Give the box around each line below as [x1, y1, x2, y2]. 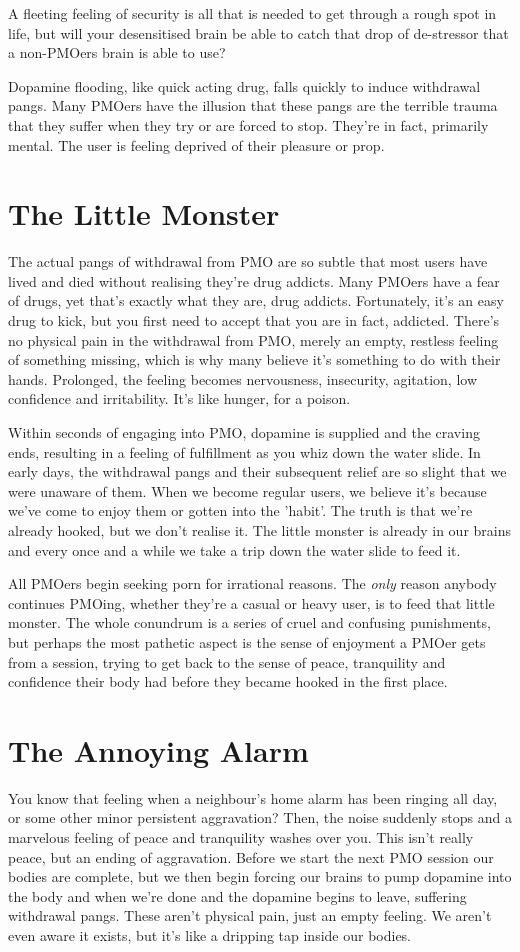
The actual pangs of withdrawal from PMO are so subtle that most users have [8, 251, 488, 272]
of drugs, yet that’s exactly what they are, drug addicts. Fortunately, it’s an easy [8, 290, 504, 311]
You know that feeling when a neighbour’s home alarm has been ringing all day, [8, 787, 498, 808]
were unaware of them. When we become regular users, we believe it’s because [8, 480, 487, 501]
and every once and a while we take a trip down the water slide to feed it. [8, 539, 461, 560]
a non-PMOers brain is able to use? [8, 42, 226, 63]
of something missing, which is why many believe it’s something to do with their [8, 349, 501, 370]
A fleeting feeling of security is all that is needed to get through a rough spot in [8, 3, 497, 23]
